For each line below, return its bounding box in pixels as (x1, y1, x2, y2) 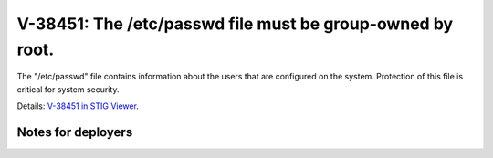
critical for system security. (16, 83, 120, 95)
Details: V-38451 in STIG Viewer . (16, 100, 139, 111)
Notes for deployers (16, 124, 133, 140)
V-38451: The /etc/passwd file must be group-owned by (16, 14, 454, 34)
